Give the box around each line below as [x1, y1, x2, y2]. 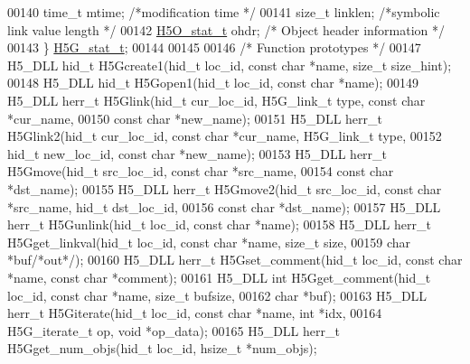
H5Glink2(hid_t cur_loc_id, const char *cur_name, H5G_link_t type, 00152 [7, 126, 442, 145]
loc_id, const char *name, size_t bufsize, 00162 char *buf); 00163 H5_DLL [7, 285, 428, 304]
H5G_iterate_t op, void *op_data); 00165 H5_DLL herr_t [7, 321, 340, 340]
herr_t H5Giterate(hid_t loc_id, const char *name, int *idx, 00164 [7, 303, 382, 322]
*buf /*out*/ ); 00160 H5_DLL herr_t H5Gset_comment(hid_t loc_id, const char [7, 250, 463, 269]
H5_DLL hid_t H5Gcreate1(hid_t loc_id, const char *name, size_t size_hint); [7, 55, 452, 74]
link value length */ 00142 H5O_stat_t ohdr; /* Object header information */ [7, 20, 446, 39]
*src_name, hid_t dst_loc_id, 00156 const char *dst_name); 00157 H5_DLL [7, 197, 441, 216]
